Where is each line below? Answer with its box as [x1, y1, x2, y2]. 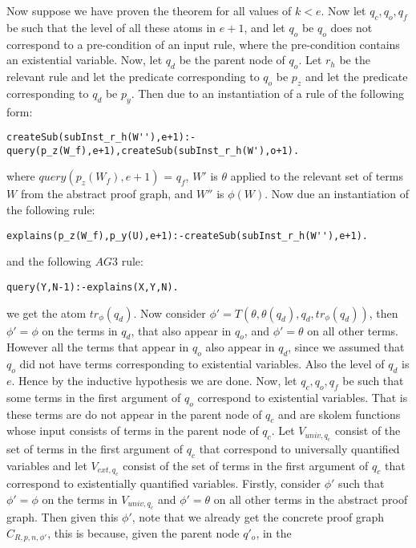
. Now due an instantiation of [265, 185, 410, 202]
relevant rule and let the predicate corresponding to [6, 67, 260, 84]
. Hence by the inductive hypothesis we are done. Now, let [11, 371, 297, 388]
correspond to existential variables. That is [197, 388, 408, 405]
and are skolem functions [278, 405, 401, 422]
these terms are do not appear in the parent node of [6, 405, 262, 422]
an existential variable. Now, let [6, 51, 163, 68]
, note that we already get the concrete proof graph [131, 508, 385, 525]
